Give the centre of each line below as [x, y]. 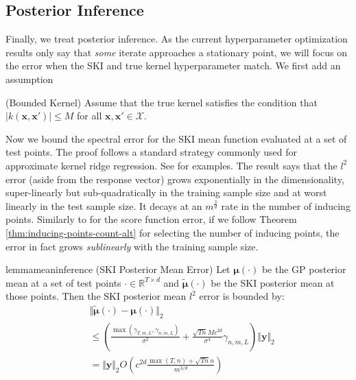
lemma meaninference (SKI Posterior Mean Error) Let [118, 269]
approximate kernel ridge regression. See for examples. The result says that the [171, 165]
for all [90, 116]
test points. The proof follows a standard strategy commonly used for [151, 152]
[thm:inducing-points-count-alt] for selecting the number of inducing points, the [173, 232]
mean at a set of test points [63, 282]
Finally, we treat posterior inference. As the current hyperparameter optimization [177, 39]
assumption [29, 79]
